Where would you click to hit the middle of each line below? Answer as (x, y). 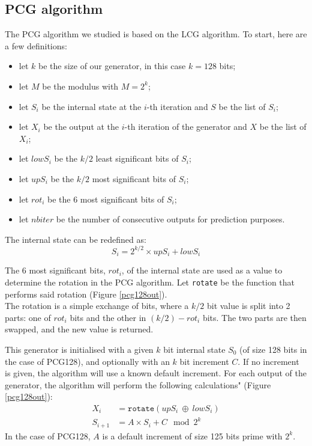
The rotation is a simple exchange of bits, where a (97, 306)
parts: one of (28, 317)
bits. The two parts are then (254, 317)
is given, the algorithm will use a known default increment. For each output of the (156, 373)
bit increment (204, 361)
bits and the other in (108, 317)
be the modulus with (80, 86)
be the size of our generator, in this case (112, 66)
